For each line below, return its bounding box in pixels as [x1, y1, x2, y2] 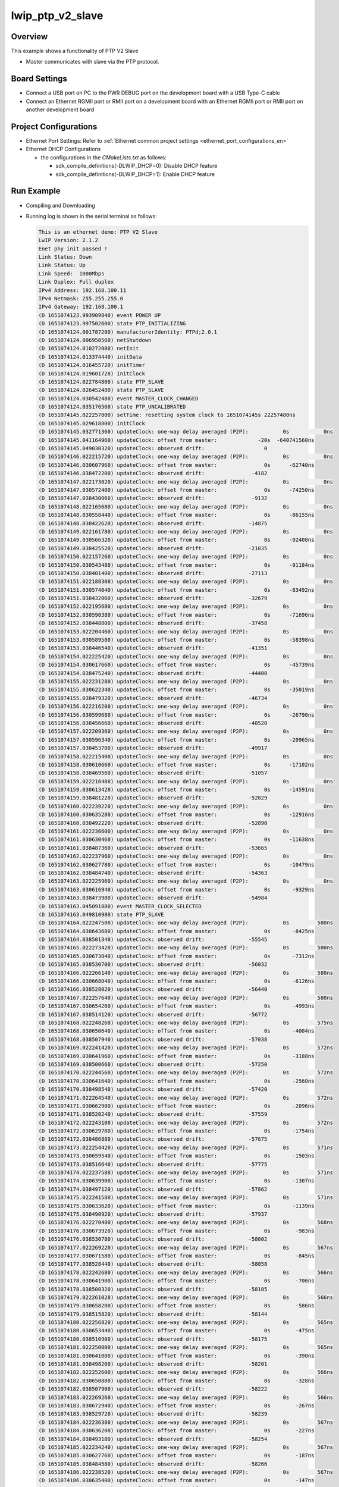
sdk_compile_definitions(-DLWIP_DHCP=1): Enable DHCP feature [55, 170, 215, 178]
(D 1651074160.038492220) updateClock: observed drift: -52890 [38, 820, 268, 826]
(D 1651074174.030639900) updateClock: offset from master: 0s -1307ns [38, 1178, 315, 1184]
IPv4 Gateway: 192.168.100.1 [38, 303, 124, 310]
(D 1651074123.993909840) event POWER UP [38, 312, 161, 318]
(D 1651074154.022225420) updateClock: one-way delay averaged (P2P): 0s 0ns [38, 653, 333, 660]
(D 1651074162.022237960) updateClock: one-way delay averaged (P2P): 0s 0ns [38, 853, 333, 859]
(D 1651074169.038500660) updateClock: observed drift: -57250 [38, 1061, 268, 1068]
